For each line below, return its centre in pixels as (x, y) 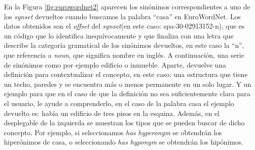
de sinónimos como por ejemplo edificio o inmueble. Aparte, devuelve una (115, 64)
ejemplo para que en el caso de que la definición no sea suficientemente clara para (127, 94)
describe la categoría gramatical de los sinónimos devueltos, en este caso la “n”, (124, 45)
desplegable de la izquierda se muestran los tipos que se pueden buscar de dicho (124, 123)
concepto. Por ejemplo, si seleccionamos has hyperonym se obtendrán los (113, 132)
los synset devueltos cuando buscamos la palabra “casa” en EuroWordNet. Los (122, 16)
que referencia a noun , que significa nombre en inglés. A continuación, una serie (124, 55)
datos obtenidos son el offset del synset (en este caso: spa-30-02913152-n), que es (124, 26)
